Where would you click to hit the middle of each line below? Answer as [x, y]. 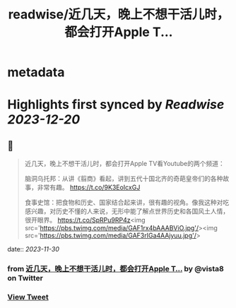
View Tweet [28, 297]
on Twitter [25, 278]
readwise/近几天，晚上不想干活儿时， [119, 14]
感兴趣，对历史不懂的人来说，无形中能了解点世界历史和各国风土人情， [127, 211]
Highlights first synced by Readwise [116, 105]
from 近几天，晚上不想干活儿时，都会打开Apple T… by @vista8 [116, 269]
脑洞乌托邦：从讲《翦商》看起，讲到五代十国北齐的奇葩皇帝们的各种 [124, 179]
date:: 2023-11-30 [34, 249]
